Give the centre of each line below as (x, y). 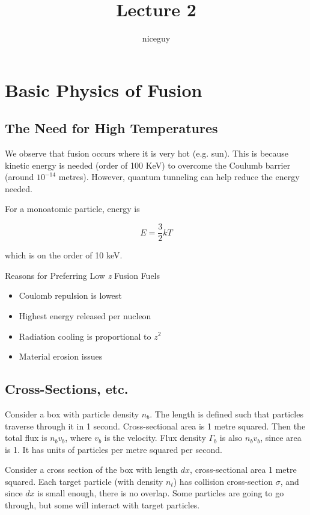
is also (231, 438)
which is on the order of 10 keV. (64, 255)
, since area (281, 438)
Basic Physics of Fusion (104, 89)
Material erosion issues (61, 356)
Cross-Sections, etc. (67, 389)
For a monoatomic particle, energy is (72, 209)
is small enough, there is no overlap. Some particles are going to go (161, 493)
